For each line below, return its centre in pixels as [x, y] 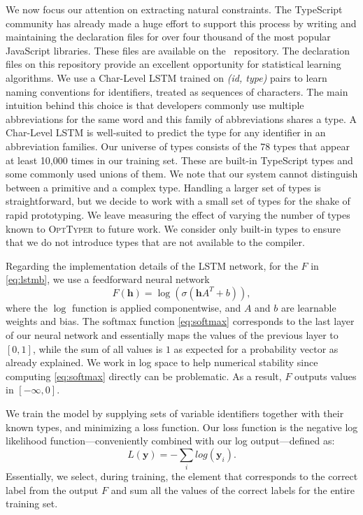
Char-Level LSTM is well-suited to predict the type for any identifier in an [166, 132]
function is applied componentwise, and [156, 307]
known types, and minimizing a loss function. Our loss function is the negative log [182, 427]
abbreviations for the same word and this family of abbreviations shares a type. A [181, 118]
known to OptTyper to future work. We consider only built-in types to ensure [173, 228]
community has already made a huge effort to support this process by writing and [181, 23]
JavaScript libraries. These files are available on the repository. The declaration [178, 50]
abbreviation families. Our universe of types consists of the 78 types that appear [178, 146]
